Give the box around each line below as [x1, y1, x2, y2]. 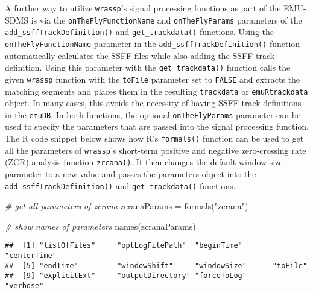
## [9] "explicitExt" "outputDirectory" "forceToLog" [5, 271, 247, 280]
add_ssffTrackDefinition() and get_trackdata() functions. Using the [5, 25, 274, 38]
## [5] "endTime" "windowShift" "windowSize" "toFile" [5, 261, 308, 270]
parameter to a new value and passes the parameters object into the [5, 168, 256, 180]
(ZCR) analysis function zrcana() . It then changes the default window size [5, 156, 283, 168]
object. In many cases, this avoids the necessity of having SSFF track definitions [5, 96, 302, 109]
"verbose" [5, 282, 44, 291]
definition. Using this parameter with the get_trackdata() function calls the [5, 61, 291, 74]
